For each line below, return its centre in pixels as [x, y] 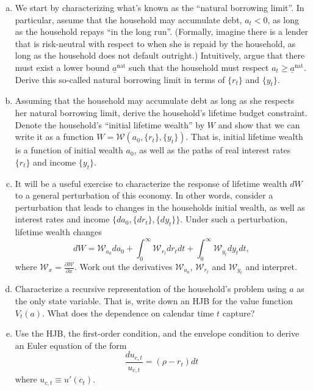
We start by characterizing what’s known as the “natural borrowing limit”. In [160, 7]
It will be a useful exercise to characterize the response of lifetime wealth [151, 183]
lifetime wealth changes [58, 232]
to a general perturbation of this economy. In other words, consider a [144, 195]
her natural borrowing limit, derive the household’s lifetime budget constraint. [161, 112]
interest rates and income [62, 219]
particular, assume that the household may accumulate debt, [128, 19]
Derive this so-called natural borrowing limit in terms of [120, 79]
